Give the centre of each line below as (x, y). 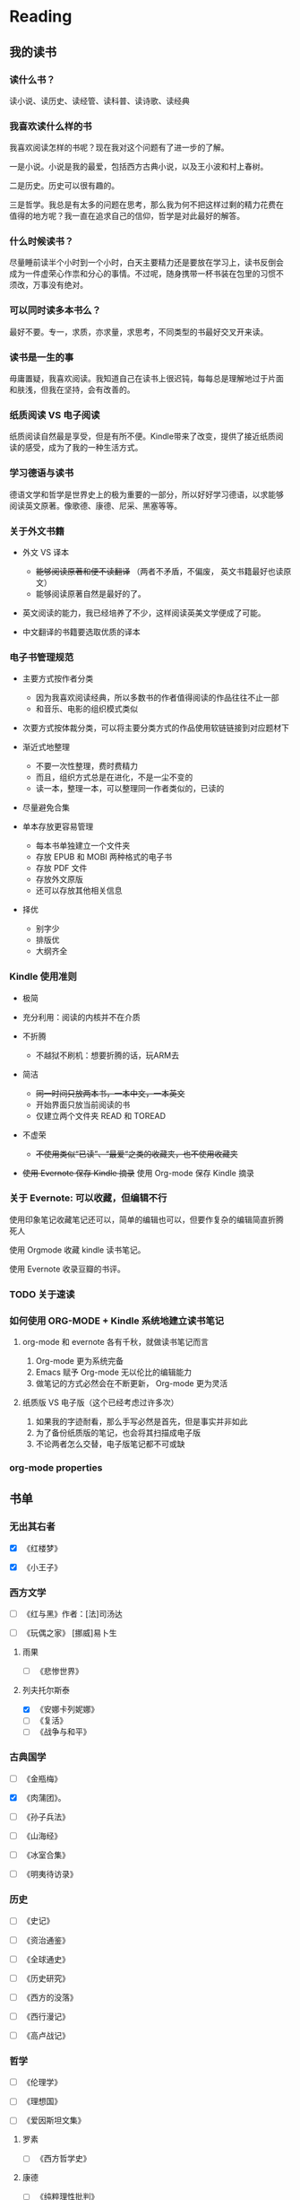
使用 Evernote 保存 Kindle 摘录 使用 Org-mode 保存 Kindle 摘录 (138, 1173)
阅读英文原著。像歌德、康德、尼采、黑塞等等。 (95, 505)
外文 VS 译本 (46, 552)
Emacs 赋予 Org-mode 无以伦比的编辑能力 (114, 1372)
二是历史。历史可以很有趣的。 (64, 186)
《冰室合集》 (46, 1855)
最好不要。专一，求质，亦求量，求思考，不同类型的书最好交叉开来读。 (139, 332)
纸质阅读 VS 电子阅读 (55, 415)
